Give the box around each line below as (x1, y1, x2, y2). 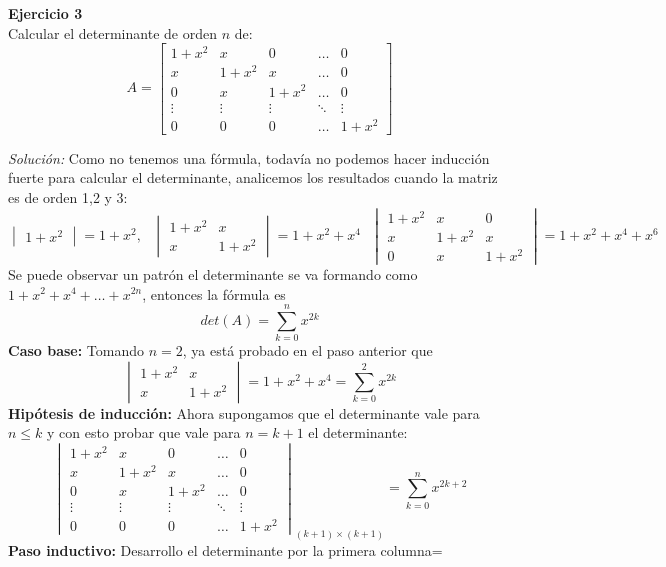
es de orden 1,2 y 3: (8, 186, 128, 207)
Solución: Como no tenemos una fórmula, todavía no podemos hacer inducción (8, 147, 490, 168)
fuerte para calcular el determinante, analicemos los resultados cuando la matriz (8, 167, 498, 188)
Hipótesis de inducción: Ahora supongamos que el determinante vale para (8, 402, 480, 423)
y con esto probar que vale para (47, 422, 241, 443)
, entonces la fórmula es (142, 283, 286, 304)
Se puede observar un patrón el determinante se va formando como (8, 263, 418, 284)
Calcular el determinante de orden (8, 22, 217, 43)
